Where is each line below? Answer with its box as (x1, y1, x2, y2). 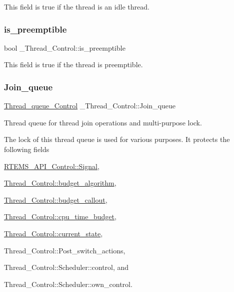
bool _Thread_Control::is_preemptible (4, 42, 125, 53)
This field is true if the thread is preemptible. (4, 59, 143, 70)
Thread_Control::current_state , (4, 228, 103, 238)
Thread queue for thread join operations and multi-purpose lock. (4, 117, 202, 127)
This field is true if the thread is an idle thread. (4, 2, 149, 12)
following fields (4, 144, 49, 154)
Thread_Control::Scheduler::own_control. (4, 278, 132, 289)
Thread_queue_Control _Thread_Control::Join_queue (4, 100, 176, 111)
